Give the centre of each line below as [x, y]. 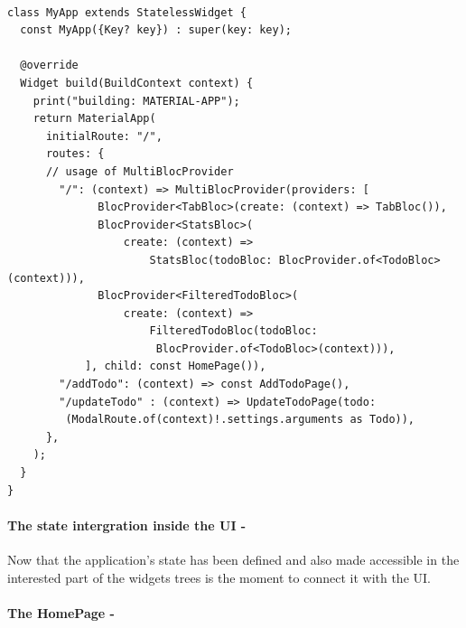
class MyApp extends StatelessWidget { [127, 12]
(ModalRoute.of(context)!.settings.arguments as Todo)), [240, 420]
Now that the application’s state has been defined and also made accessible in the [233, 560]
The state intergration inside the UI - [127, 525]
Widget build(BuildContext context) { [137, 83]
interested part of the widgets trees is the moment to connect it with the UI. [219, 577]
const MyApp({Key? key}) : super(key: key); [156, 30]
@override [49, 66]
